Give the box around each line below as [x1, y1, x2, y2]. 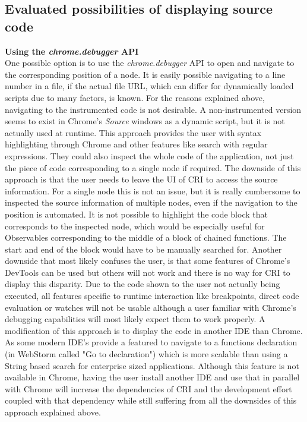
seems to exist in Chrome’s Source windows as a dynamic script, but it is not [5, 115, 285, 127]
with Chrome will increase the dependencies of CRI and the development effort [5, 382, 292, 395]
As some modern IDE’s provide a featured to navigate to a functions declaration [5, 336, 297, 348]
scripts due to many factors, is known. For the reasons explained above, [5, 91, 265, 103]
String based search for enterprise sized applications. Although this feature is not [5, 359, 299, 371]
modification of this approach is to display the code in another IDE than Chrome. [5, 324, 303, 336]
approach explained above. [5, 406, 101, 418]
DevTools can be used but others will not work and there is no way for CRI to [5, 266, 290, 278]
